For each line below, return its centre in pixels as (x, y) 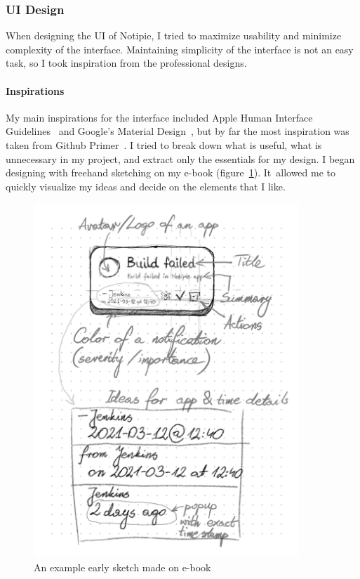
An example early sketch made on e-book (122, 567)
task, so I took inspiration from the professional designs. (126, 63)
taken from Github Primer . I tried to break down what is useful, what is (164, 144)
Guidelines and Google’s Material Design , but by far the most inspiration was (178, 131)
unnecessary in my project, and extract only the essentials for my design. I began (180, 158)
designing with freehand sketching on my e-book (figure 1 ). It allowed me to (171, 173)
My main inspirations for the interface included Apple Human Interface (159, 117)
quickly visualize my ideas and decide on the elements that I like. (146, 186)
